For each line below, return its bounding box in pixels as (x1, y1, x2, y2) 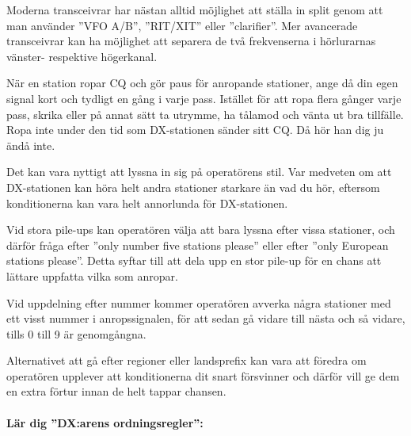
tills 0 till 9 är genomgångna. (6, 325, 147, 342)
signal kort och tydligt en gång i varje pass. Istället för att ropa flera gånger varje (6, 90, 401, 106)
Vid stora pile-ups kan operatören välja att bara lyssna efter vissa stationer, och (6, 221, 395, 238)
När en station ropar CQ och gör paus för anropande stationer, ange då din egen (6, 75, 398, 91)
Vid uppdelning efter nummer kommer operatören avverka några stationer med (6, 294, 391, 311)
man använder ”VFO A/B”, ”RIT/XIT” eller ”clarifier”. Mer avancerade (6, 17, 358, 33)
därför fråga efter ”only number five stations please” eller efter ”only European (6, 236, 389, 253)
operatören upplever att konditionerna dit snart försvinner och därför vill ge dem (6, 367, 400, 384)
